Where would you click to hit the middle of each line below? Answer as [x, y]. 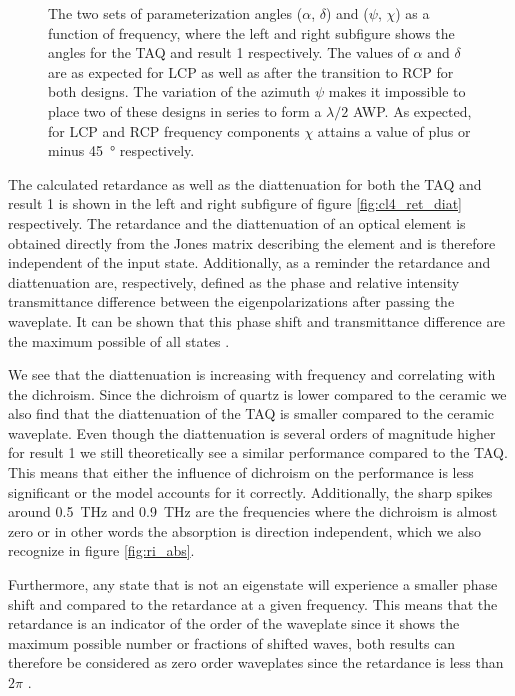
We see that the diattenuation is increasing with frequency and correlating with [252, 374]
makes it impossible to [397, 91]
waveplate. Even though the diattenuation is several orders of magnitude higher [252, 432]
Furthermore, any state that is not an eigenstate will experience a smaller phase [253, 584]
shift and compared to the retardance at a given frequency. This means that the [253, 603]
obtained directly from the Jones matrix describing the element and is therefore [252, 242]
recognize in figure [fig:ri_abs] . [101, 550]
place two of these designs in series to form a [185, 110]
